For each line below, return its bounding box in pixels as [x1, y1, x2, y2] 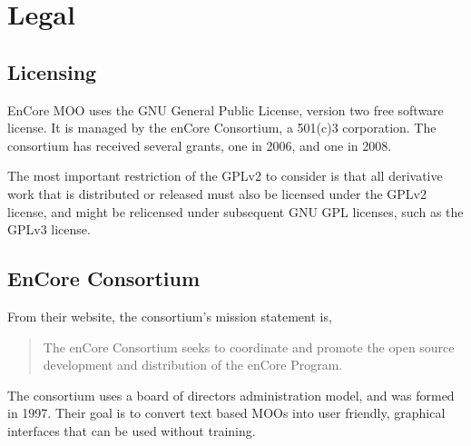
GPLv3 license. [7, 220, 91, 239]
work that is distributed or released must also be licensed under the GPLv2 [7, 183, 427, 203]
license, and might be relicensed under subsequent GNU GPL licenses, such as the [7, 202, 464, 221]
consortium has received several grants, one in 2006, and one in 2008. [7, 135, 392, 154]
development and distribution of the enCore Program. [43, 355, 343, 374]
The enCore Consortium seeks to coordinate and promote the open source [43, 337, 455, 356]
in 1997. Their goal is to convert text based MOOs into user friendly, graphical [7, 403, 446, 422]
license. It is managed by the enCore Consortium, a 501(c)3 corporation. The [7, 118, 437, 137]
